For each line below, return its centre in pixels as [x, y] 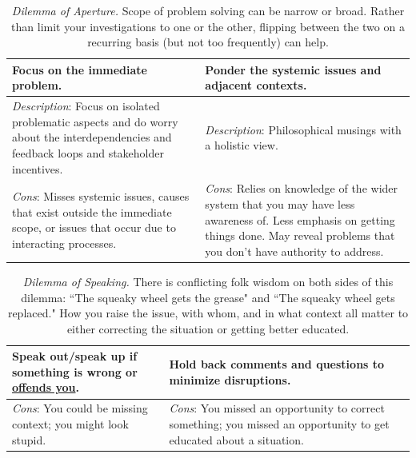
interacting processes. [64, 243]
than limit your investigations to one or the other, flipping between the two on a [208, 26]
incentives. [38, 168]
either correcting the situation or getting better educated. [208, 328]
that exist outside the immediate [92, 211]
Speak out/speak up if [75, 356]
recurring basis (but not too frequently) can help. [208, 42]
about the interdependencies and [92, 137]
